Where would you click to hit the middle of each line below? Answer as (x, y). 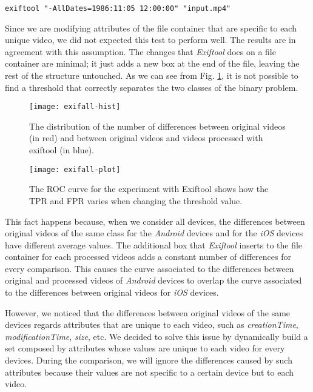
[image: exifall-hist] (75, 107)
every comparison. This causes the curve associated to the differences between (150, 268)
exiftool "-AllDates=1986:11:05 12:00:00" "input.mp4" (118, 8)
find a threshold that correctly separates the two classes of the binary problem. (152, 87)
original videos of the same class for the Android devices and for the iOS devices (154, 233)
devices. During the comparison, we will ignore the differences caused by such (149, 360)
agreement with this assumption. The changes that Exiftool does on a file (140, 51)
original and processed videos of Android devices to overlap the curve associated (153, 280)
